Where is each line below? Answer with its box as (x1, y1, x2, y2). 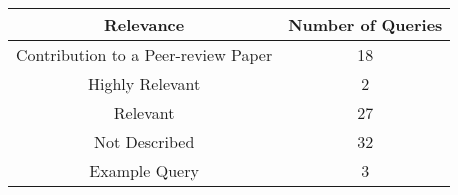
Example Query (89, 159, 199, 182)
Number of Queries (288, 13, 443, 36)
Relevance (103, 13, 185, 36)
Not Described (93, 130, 195, 153)
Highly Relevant (87, 72, 201, 95)
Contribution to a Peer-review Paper (16, 43, 273, 66)
